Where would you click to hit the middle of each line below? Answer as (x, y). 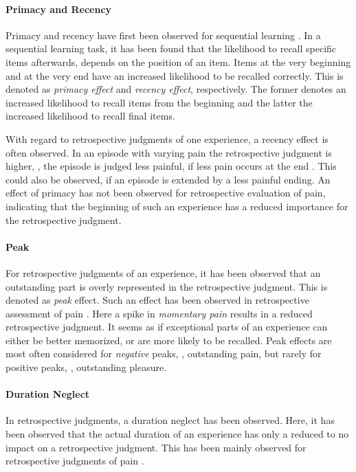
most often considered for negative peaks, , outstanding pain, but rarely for (164, 353)
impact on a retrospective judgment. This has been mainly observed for (156, 447)
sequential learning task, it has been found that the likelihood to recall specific (171, 48)
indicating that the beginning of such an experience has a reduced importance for (177, 206)
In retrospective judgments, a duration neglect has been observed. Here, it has (170, 420)
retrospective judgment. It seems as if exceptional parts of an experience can (167, 327)
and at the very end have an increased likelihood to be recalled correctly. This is (175, 75)
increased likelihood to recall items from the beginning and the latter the (159, 102)
